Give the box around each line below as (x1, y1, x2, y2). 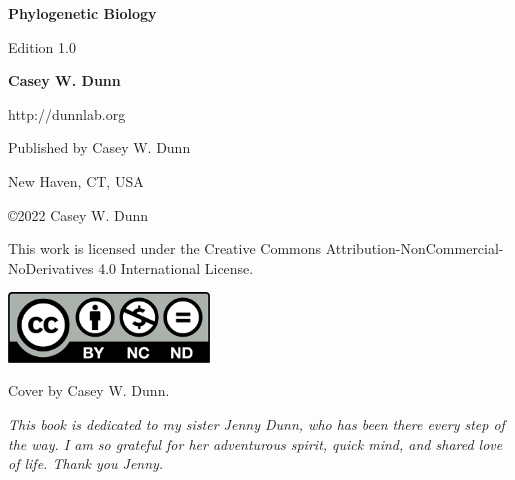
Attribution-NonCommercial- (325, 238, 504, 259)
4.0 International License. (98, 257, 254, 278)
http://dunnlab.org (8, 103, 126, 124)
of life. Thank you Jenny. (8, 453, 164, 474)
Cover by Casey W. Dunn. (8, 380, 170, 401)
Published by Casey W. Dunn (8, 137, 191, 158)
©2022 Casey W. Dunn (8, 204, 149, 225)
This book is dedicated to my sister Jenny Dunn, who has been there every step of (8, 414, 505, 435)
